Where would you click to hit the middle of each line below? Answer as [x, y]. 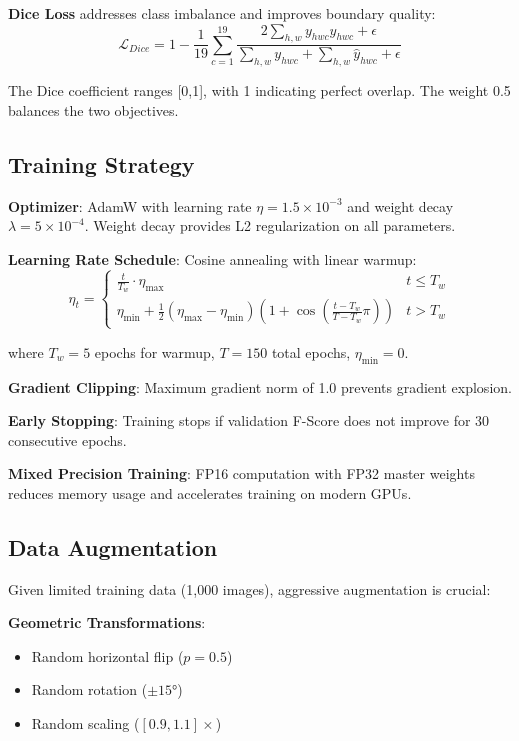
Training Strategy [101, 163]
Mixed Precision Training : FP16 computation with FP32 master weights [241, 473]
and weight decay [400, 205]
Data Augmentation [113, 546]
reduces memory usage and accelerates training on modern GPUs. [210, 492]
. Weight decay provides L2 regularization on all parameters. [270, 225]
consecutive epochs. [67, 439]
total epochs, [311, 351]
